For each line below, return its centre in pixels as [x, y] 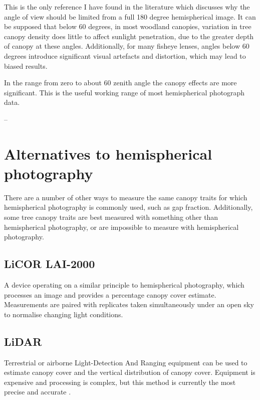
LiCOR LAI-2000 [50, 264]
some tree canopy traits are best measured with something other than [111, 217]
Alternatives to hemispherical [108, 153]
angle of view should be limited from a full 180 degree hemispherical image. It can [130, 16]
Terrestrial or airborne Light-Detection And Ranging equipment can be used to [126, 362]
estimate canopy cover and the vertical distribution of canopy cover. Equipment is [130, 372]
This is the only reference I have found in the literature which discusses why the [127, 7]
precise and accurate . [38, 392]
